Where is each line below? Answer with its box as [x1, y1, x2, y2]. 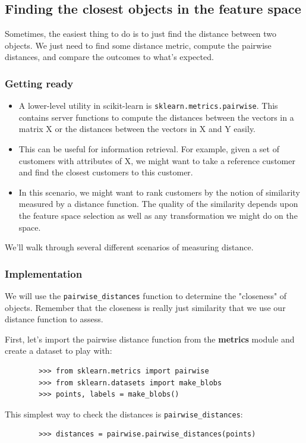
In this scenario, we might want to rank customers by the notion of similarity [18, 186, 300, 198]
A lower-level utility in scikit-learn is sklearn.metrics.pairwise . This [18, 99, 278, 112]
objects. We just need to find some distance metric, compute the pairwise [5, 39, 272, 51]
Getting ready [5, 76, 74, 90]
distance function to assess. [5, 313, 103, 325]
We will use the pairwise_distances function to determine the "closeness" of [5, 290, 287, 302]
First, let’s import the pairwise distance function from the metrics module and [5, 332, 295, 345]
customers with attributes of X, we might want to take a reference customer [18, 154, 295, 166]
